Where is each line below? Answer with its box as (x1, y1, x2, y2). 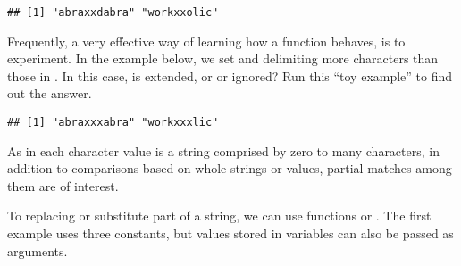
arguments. (7, 241, 68, 260)
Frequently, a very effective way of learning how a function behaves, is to (7, 31, 406, 50)
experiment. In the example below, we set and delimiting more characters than (7, 49, 439, 68)
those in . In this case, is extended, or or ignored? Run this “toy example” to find (7, 66, 453, 85)
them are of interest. (7, 176, 119, 195)
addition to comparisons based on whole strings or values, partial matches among (7, 159, 452, 178)
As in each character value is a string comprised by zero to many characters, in (7, 141, 440, 160)
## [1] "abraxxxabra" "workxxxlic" (7, 116, 219, 129)
